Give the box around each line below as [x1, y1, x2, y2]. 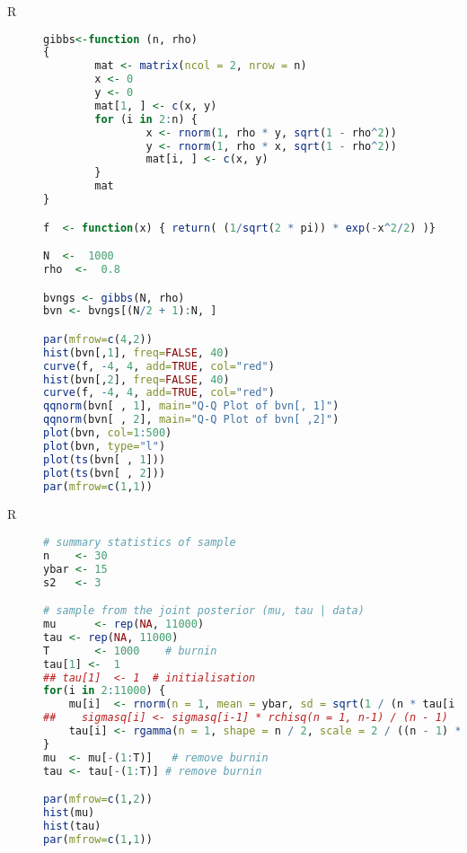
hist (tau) [43, 820, 101, 832]
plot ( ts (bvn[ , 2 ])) [43, 466, 166, 479]
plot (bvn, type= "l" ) [43, 439, 166, 453]
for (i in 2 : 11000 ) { [43, 684, 166, 698]
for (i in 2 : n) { [94, 112, 198, 126]
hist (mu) [43, 806, 95, 820]
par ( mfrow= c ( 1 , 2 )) [43, 793, 153, 806]
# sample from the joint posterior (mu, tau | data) [43, 604, 365, 618]
